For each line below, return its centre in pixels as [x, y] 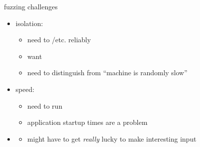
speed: [25, 89]
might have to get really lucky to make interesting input [112, 138]
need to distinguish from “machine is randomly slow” [107, 73]
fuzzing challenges [31, 6]
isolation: [29, 23]
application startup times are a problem [87, 122]
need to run [45, 105]
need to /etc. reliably [59, 40]
